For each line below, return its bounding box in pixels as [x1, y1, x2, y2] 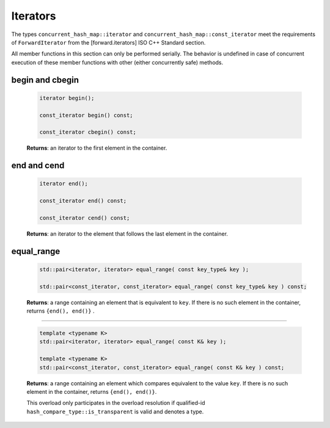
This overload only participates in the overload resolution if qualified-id [26, 399, 205, 407]
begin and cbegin [11, 74, 79, 85]
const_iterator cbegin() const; [39, 129, 137, 136]
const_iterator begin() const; [39, 112, 134, 118]
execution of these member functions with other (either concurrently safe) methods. [11, 59, 224, 66]
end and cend [11, 161, 65, 171]
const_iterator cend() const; [39, 214, 130, 221]
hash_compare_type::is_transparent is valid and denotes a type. [26, 408, 204, 415]
